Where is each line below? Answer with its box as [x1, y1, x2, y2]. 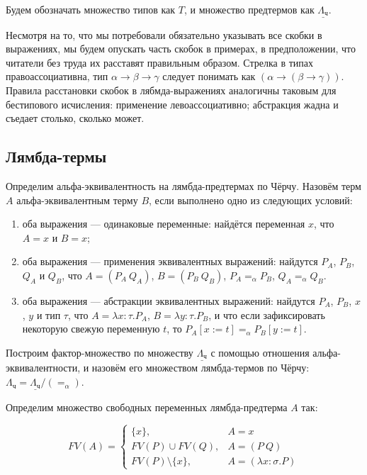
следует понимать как [162, 69, 256, 84]
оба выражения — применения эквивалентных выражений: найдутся [22, 254, 318, 269]
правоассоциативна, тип [6, 69, 108, 84]
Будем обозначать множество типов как [6, 2, 176, 16]
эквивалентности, [6, 360, 81, 375]
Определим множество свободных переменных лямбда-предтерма [6, 399, 288, 414]
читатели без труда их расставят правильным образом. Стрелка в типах [6, 55, 314, 69]
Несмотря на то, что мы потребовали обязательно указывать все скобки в [6, 27, 322, 42]
